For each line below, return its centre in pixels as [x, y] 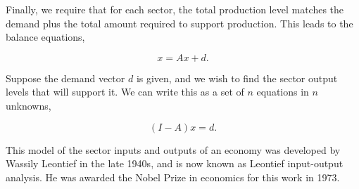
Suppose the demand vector [65, 78]
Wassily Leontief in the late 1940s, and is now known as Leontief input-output [175, 163]
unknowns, [29, 105]
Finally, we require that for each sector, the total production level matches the [175, 9]
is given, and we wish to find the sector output [237, 78]
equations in [283, 92]
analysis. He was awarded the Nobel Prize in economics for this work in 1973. [173, 177]
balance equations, [45, 37]
